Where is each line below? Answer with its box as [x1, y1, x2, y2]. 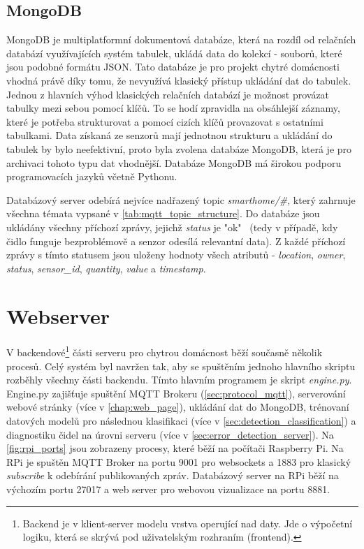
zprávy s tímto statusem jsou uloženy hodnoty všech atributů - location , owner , [6, 247, 346, 262]
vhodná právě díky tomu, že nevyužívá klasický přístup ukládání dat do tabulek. [6, 73, 351, 87]
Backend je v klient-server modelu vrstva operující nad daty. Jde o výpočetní [22, 515, 353, 530]
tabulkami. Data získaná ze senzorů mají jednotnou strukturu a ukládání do [6, 128, 333, 142]
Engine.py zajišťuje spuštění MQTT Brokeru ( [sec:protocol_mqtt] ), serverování [6, 386, 346, 400]
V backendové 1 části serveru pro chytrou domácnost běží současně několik [6, 343, 323, 360]
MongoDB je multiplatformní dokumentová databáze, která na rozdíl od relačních [6, 32, 356, 47]
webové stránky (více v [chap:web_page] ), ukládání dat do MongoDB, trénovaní [6, 400, 349, 414]
